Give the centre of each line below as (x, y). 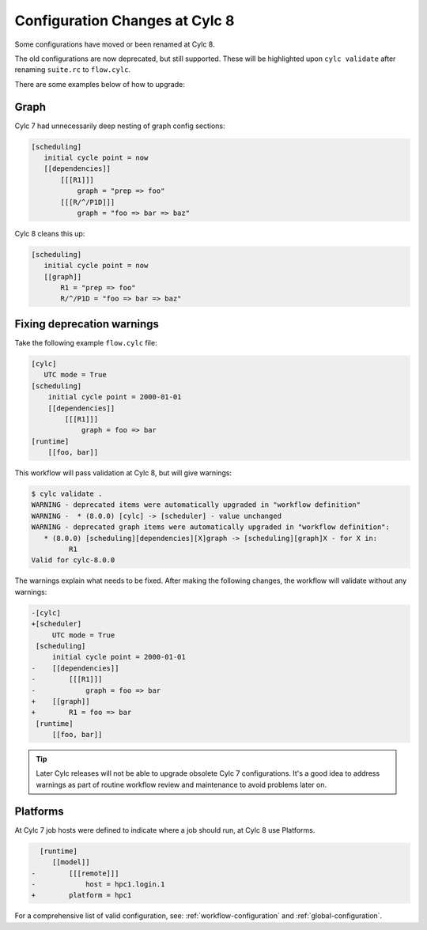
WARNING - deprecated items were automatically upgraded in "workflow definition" (196, 505)
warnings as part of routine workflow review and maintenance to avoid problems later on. (181, 784)
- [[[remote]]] (75, 873)
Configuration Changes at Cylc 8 (125, 21)
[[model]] (71, 862)
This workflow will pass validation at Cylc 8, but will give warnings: (123, 473)
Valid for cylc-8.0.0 (73, 560)
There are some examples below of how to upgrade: (100, 84)
